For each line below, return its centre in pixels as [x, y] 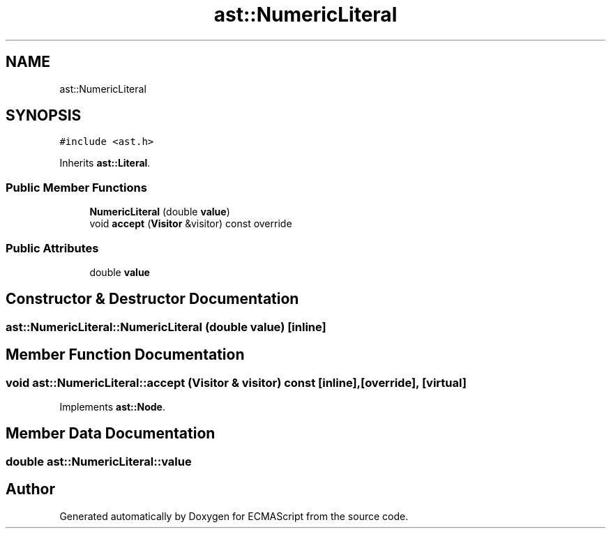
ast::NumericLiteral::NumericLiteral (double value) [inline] [166, 327]
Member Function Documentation [125, 355]
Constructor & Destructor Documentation [152, 299]
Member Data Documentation [111, 434]
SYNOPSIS [44, 116]
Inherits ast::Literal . [105, 163]
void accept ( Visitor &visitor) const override [191, 224]
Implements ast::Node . [112, 407]
